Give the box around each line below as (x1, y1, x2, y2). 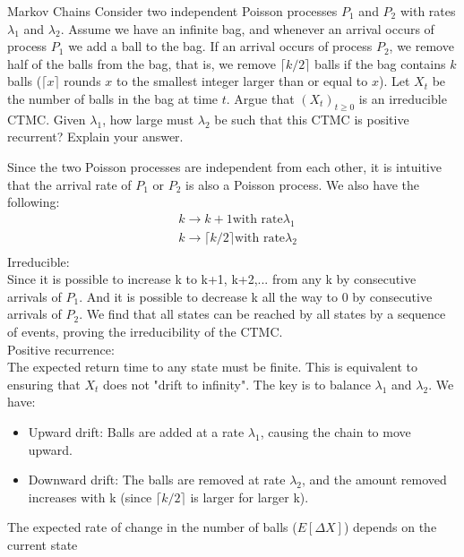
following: (7, 193, 60, 211)
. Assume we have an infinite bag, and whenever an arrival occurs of (60, 19, 434, 38)
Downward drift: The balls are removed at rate (28, 470, 286, 489)
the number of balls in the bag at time (7, 89, 219, 107)
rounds (64, 72, 101, 90)
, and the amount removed (302, 470, 447, 489)
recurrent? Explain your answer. (7, 127, 184, 146)
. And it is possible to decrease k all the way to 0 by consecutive (79, 287, 433, 305)
